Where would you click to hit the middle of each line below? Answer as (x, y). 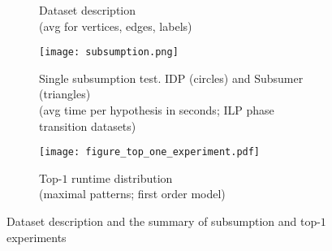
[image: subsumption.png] (109, 52)
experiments (37, 237)
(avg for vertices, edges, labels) (116, 26)
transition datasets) (88, 125)
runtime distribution (122, 177)
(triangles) (65, 94)
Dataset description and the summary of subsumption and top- (164, 221)
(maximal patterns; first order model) (132, 194)
